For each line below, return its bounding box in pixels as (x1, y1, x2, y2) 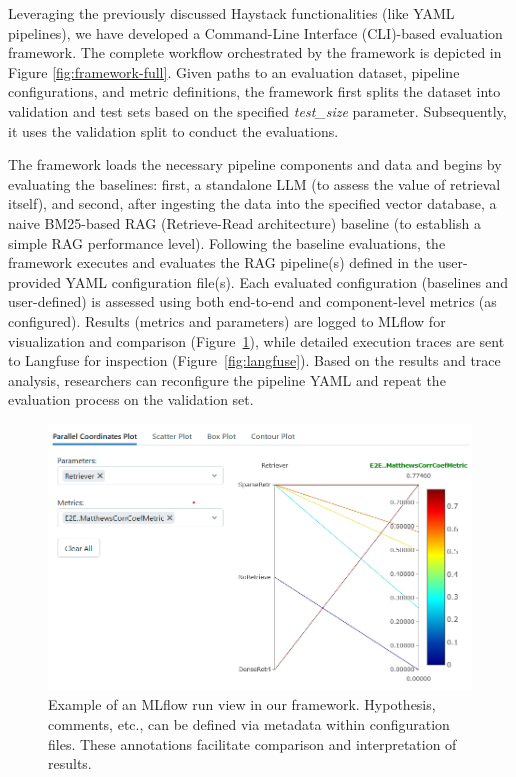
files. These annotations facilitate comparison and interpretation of (48, 733, 457, 754)
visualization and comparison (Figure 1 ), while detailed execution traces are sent (8, 330, 505, 351)
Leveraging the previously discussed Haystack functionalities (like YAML (8, 3, 455, 23)
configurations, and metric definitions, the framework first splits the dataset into (8, 81, 501, 102)
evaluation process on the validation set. (8, 389, 254, 410)
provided (8, 271, 61, 292)
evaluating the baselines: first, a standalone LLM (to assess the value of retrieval (8, 173, 501, 194)
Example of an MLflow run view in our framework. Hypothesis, (48, 694, 436, 715)
